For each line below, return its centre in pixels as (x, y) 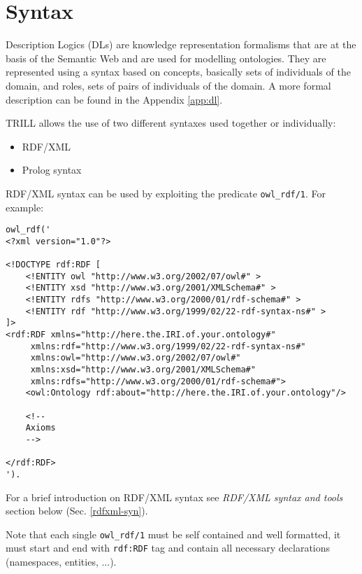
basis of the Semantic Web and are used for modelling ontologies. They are (166, 58)
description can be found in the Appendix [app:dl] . (114, 99)
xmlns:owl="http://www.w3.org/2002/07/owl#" (136, 358)
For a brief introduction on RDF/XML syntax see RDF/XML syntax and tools (174, 497)
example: (25, 207)
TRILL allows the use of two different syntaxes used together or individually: (171, 123)
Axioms (41, 428)
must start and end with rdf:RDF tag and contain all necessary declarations (168, 548)
